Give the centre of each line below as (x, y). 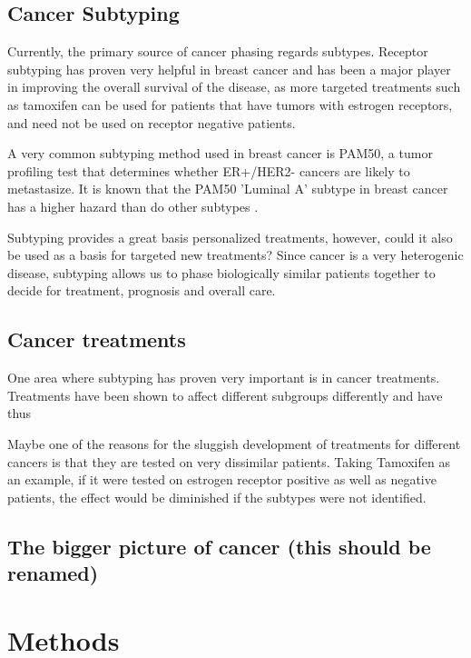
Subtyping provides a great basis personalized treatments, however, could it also (230, 237)
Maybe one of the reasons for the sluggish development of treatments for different (234, 443)
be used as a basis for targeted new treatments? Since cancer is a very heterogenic (235, 255)
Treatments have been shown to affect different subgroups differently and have (225, 395)
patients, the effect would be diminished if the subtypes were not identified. (217, 497)
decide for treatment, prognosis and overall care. (142, 290)
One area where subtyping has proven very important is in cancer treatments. (224, 378)
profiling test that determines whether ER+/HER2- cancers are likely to (209, 170)
